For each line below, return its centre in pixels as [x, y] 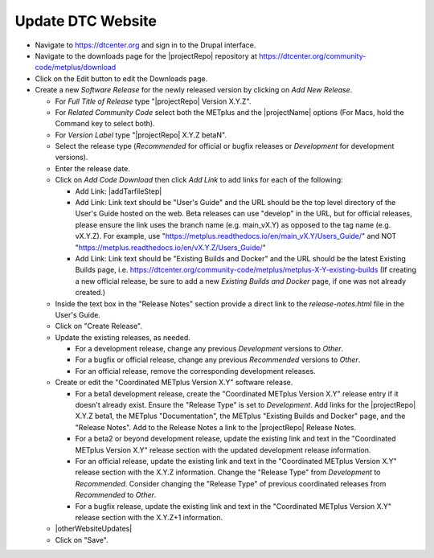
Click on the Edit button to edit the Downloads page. [121, 78]
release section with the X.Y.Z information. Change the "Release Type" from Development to [228, 472]
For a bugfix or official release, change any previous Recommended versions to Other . [218, 360]
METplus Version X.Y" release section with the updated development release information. [223, 449]
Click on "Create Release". [98, 326]
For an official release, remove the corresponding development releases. [196, 371]
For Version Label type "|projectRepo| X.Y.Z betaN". [141, 135]
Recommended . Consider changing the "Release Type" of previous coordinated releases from [231, 483]
